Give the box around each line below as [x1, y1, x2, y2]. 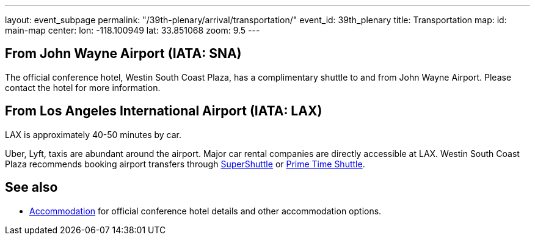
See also [5, 180, 58, 195]
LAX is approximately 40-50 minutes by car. [5, 129, 181, 140]
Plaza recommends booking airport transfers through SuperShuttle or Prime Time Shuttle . [5, 158, 365, 169]
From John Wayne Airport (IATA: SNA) [5, 46, 242, 62]
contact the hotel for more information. [5, 82, 161, 93]
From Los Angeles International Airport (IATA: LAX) [5, 103, 322, 119]
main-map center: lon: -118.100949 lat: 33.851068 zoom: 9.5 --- [5, 25, 260, 35]
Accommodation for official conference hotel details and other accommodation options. [29, 205, 382, 216]
